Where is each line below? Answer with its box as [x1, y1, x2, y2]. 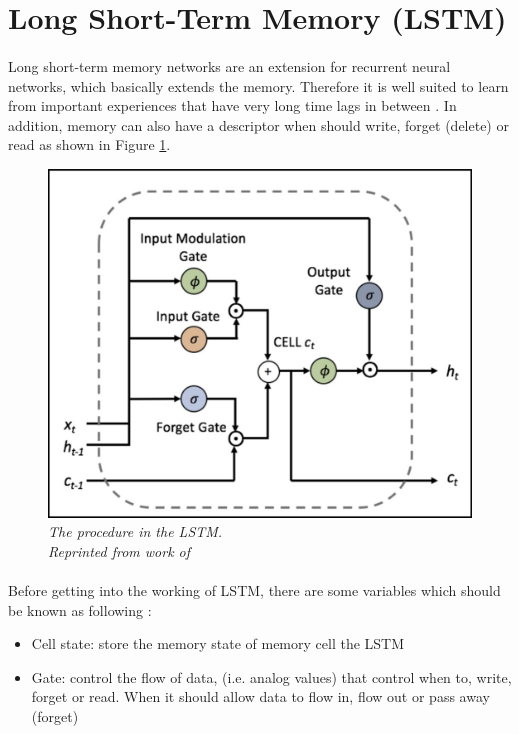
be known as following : [8, 599, 152, 620]
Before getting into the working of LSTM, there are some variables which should [8, 579, 501, 600]
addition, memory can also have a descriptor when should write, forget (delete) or [8, 114, 509, 135]
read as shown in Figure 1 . [8, 134, 171, 155]
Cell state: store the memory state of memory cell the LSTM [31, 633, 405, 654]
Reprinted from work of [48, 540, 191, 561]
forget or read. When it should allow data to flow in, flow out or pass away [31, 686, 490, 707]
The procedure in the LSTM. [48, 521, 223, 542]
